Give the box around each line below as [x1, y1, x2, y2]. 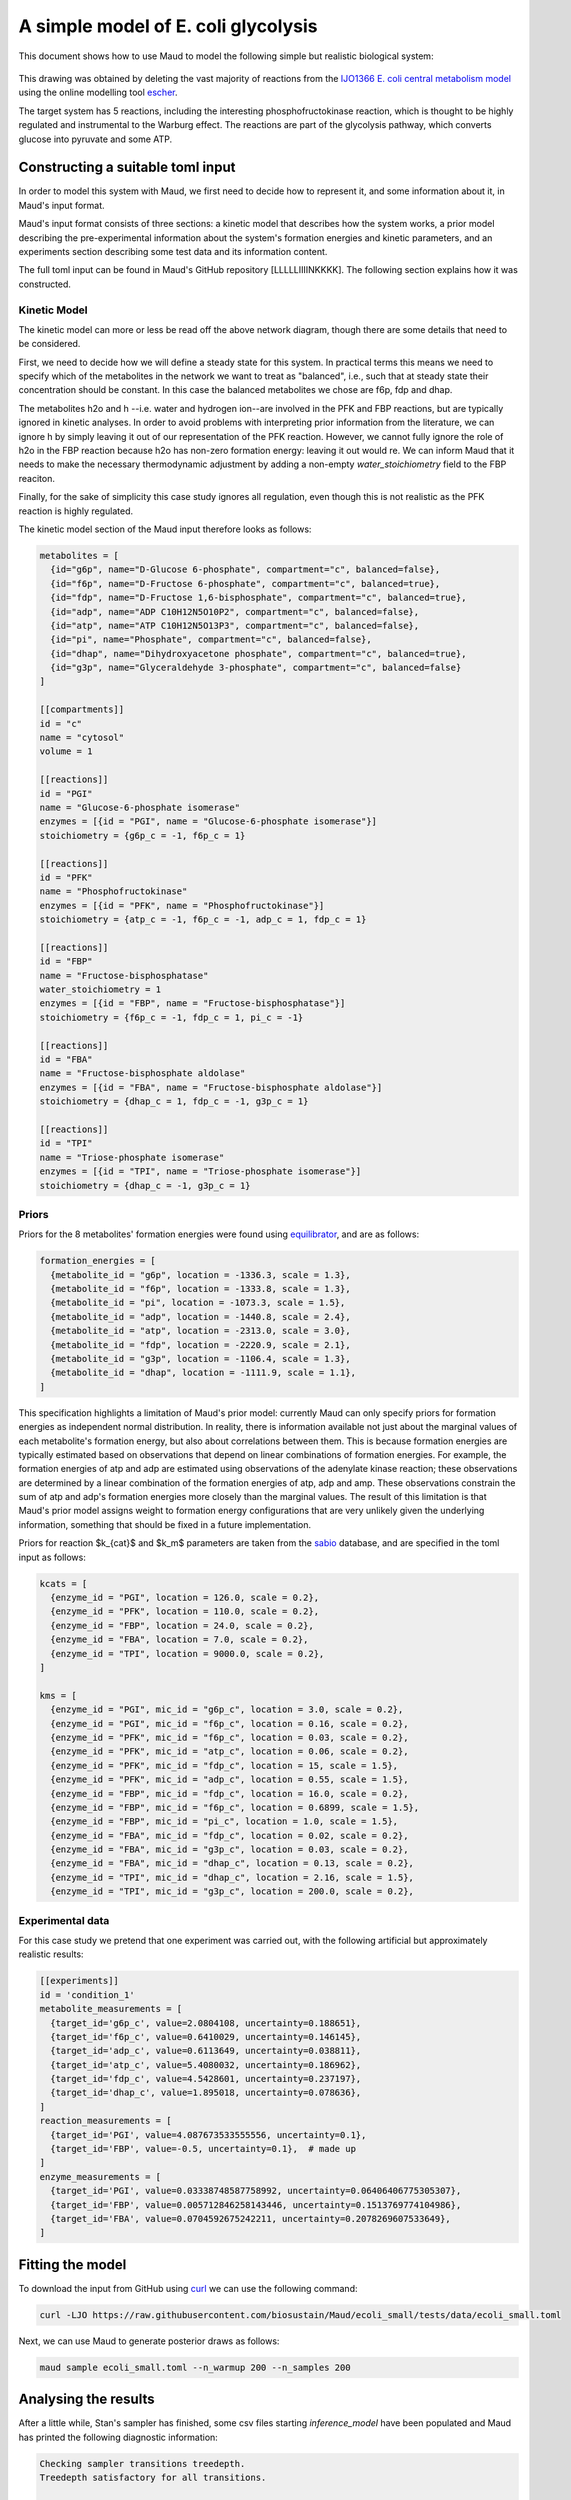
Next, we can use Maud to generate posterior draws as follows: [18, 2335, 280, 2347]
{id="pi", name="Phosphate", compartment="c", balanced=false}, [50, 634, 372, 645]
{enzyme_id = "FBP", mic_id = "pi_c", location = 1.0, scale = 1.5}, [50, 1816, 399, 1827]
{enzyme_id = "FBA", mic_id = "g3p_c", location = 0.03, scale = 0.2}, [50, 1844, 409, 1855]
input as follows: [18, 1551, 87, 1563]
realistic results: [18, 1948, 84, 1960]
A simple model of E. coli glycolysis [18, 15, 318, 37]
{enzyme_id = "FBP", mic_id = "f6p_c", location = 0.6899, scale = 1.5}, [50, 1801, 420, 1813]
